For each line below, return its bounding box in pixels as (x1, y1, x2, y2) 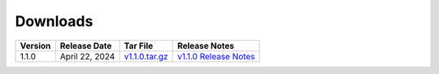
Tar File (124, 40, 154, 51)
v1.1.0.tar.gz (124, 50, 168, 62)
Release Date (59, 40, 112, 51)
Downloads (15, 12, 93, 30)
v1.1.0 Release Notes (177, 50, 255, 62)
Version (20, 40, 51, 51)
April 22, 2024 (59, 50, 115, 62)
